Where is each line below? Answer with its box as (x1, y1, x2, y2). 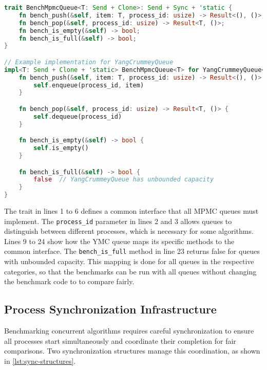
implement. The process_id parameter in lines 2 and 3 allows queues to (4, 215, 232, 226)
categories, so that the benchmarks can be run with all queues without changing (4, 266, 257, 276)
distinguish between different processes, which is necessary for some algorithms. (4, 226, 254, 236)
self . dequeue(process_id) (33, 113, 122, 120)
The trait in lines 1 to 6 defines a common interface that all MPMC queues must (4, 206, 259, 216)
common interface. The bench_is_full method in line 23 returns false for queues (4, 246, 260, 256)
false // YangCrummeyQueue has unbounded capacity (33, 176, 214, 183)
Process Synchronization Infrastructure (4, 301, 217, 317)
